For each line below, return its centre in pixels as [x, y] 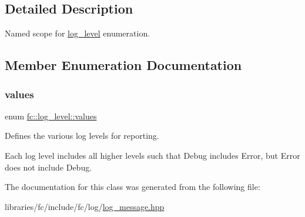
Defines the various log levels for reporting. [82, 136]
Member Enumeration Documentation [123, 65]
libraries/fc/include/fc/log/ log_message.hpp [85, 206]
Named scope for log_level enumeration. [78, 33]
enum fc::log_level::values [51, 116]
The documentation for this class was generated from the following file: [133, 187]
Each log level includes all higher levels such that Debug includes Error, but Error [152, 155]
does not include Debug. [48, 167]
